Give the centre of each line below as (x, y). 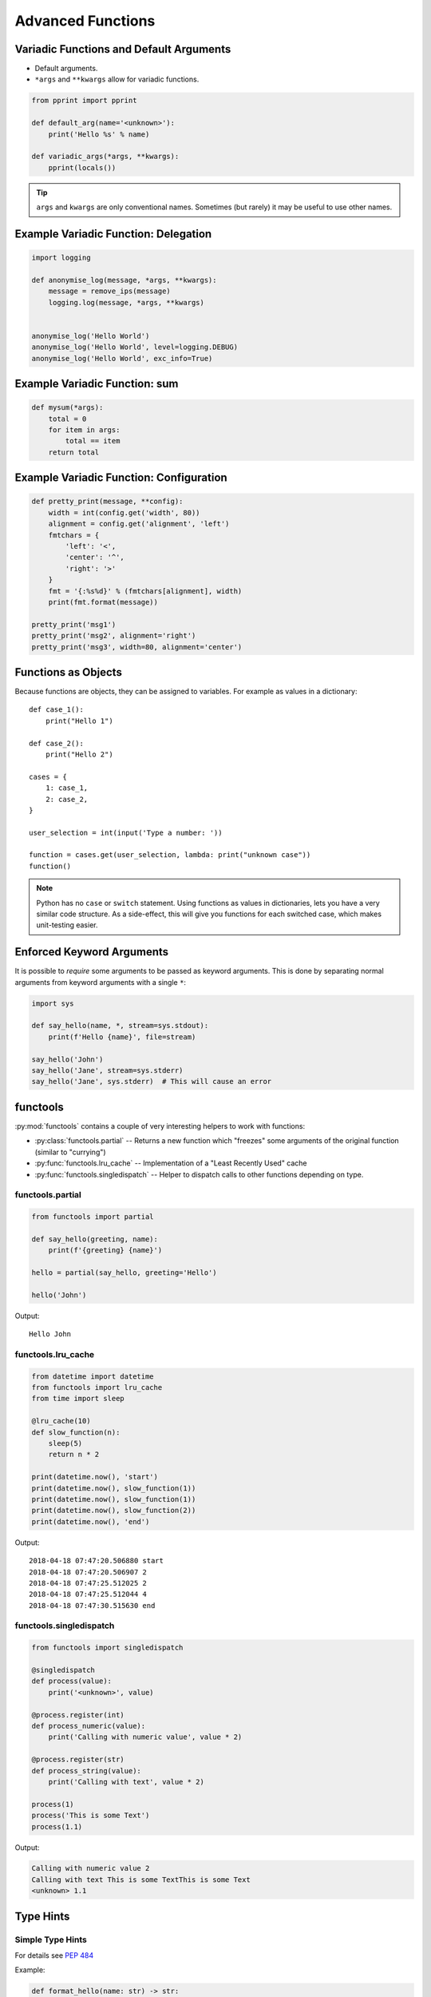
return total (74, 452)
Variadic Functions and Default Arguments (123, 49)
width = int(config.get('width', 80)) (124, 512)
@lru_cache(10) (61, 1421)
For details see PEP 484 (54, 1955)
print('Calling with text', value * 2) (127, 1782)
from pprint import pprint (84, 101)
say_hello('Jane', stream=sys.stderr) (107, 1071)
